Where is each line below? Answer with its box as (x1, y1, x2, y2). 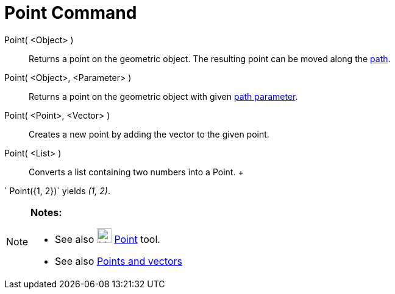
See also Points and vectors (55, 254, 182, 267)
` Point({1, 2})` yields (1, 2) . (4, 185, 110, 196)
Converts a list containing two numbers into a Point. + (29, 166, 244, 177)
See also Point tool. (55, 233, 160, 245)
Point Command (4, 2, 137, 23)
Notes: (30, 206, 62, 219)
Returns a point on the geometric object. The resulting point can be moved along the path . (29, 53, 391, 64)
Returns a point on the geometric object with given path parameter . (29, 91, 298, 102)
